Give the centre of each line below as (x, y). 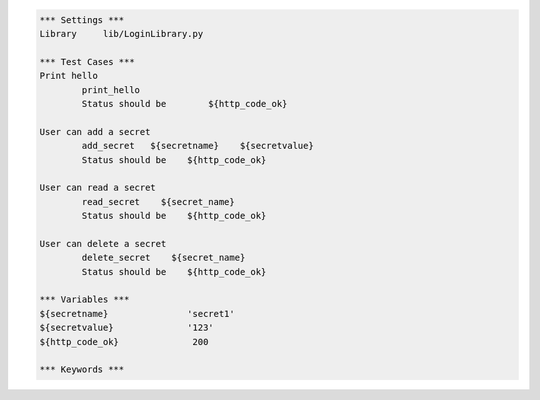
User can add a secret (95, 131)
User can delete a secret (103, 243)
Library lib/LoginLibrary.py (121, 33)
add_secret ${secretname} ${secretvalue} (197, 146)
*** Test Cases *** (87, 61)
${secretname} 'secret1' (137, 313)
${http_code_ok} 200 (124, 341)
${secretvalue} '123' (126, 328)
